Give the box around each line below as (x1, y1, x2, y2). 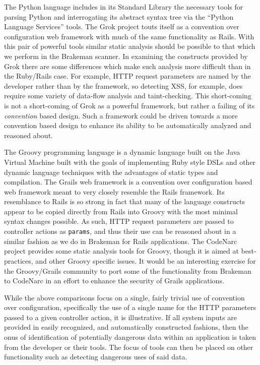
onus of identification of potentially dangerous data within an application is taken (4, 332, 256, 342)
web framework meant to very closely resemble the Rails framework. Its (4, 186, 225, 197)
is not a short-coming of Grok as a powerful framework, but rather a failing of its (4, 100, 255, 110)
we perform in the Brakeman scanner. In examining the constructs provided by (4, 50, 248, 61)
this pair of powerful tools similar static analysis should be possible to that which (4, 41, 255, 51)
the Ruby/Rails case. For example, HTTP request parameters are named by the (4, 71, 251, 81)
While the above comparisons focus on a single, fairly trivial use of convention (4, 292, 245, 302)
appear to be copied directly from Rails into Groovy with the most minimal (4, 206, 238, 216)
